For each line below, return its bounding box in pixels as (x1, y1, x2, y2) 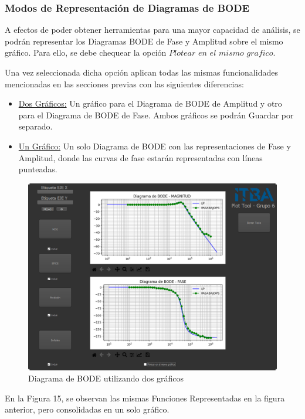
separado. (18, 120, 53, 132)
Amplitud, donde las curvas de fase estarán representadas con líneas (18, 151, 263, 163)
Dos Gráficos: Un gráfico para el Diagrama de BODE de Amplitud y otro (18, 97, 282, 110)
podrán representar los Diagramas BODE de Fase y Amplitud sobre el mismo (5, 35, 283, 47)
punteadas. (18, 163, 57, 175)
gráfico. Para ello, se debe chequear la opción (5, 46, 167, 59)
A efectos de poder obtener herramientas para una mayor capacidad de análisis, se (5, 23, 300, 36)
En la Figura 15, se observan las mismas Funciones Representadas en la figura (5, 391, 285, 404)
